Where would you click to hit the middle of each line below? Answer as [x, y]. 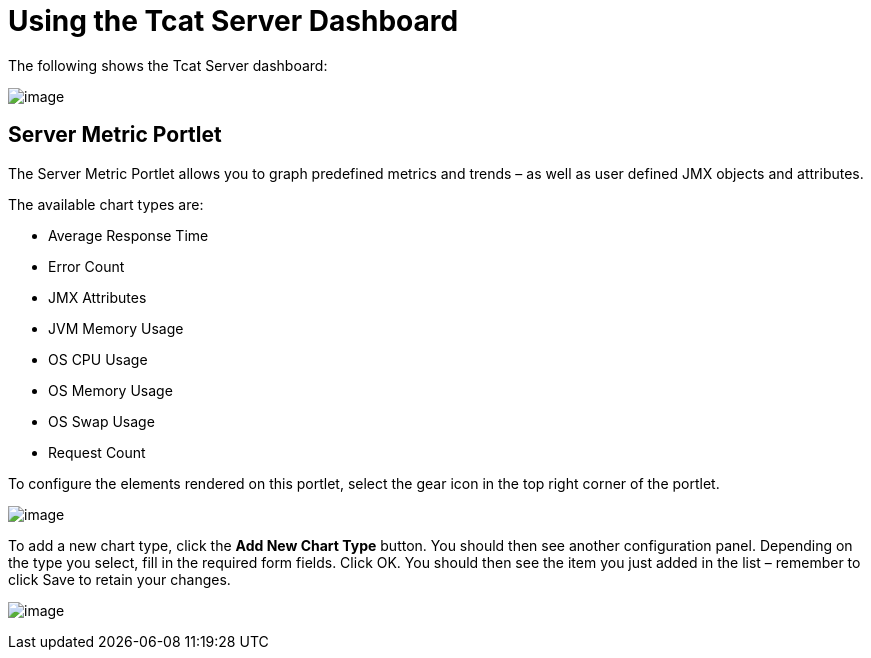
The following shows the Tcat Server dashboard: [168, 65]
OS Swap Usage [101, 421]
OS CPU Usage [98, 359]
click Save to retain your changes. [119, 579]
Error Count [86, 266]
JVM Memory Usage [116, 328]
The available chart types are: [106, 204]
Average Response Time [128, 235]
